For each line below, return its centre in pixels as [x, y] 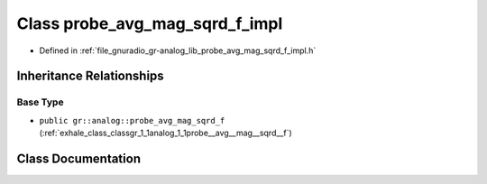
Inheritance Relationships [90, 76]
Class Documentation [79, 158]
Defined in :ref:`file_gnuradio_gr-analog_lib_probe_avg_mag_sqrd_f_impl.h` [178, 51]
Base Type [40, 102]
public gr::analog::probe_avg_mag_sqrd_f [132, 120]
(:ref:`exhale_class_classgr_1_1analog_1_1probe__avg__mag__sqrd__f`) [165, 133]
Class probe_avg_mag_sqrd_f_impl [150, 23]
